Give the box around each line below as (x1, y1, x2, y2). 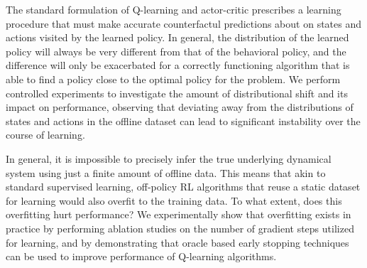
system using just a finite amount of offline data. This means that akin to (6, 165, 326, 180)
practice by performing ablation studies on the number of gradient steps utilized (6, 220, 354, 235)
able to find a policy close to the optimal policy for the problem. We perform (6, 71, 341, 86)
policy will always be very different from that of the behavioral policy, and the (6, 43, 346, 58)
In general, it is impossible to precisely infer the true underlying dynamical (6, 151, 332, 166)
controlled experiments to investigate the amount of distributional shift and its (6, 85, 348, 100)
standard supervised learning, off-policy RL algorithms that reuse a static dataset (6, 179, 361, 194)
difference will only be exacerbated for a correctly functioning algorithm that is (6, 58, 350, 73)
